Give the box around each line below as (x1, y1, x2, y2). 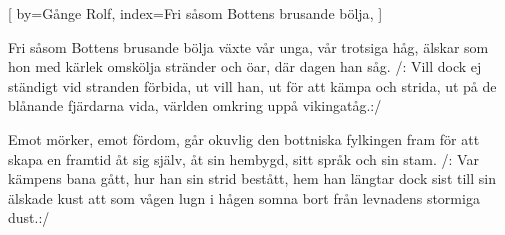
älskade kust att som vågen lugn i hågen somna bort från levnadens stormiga (8, 187, 480, 208)
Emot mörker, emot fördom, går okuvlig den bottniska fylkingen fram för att (8, 128, 480, 149)
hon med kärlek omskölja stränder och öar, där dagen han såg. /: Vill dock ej (8, 56, 482, 77)
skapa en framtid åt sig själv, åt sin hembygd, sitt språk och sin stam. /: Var (8, 148, 479, 169)
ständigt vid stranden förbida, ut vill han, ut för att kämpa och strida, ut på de (8, 75, 497, 96)
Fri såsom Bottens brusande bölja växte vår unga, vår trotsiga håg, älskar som (8, 36, 489, 57)
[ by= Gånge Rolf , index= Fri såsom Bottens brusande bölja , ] (8, 3, 383, 23)
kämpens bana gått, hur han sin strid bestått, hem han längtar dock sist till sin (8, 168, 496, 189)
